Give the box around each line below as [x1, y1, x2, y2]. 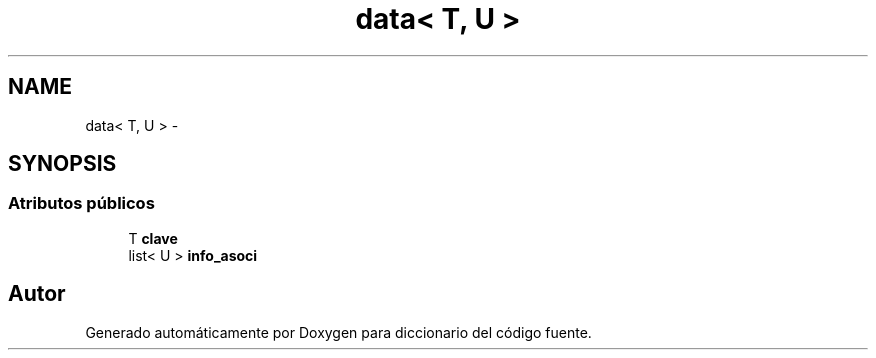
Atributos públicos [8, 193, 155, 214]
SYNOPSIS [8, 151, 117, 177]
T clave [128, 229, 178, 247]
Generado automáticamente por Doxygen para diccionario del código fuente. [85, 323, 592, 341]
